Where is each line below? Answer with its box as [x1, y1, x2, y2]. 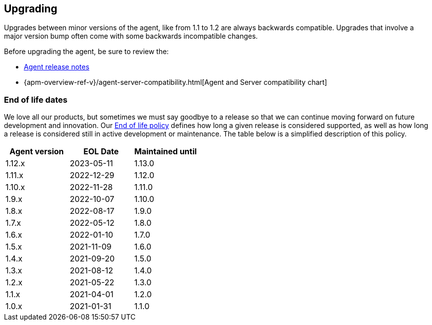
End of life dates [4, 94, 67, 105]
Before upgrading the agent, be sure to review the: [4, 47, 169, 56]
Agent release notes [24, 63, 90, 71]
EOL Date [83, 146, 119, 157]
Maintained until [134, 146, 197, 157]
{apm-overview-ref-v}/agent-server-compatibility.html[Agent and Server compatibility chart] [24, 78, 327, 87]
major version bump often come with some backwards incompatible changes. [4, 32, 258, 41]
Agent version [9, 146, 64, 157]
